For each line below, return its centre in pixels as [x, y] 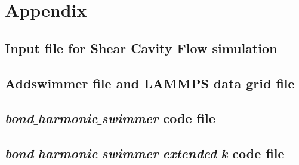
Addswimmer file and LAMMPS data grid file [150, 83]
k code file [253, 153]
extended [190, 153]
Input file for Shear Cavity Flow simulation [141, 48]
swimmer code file [158, 118]
